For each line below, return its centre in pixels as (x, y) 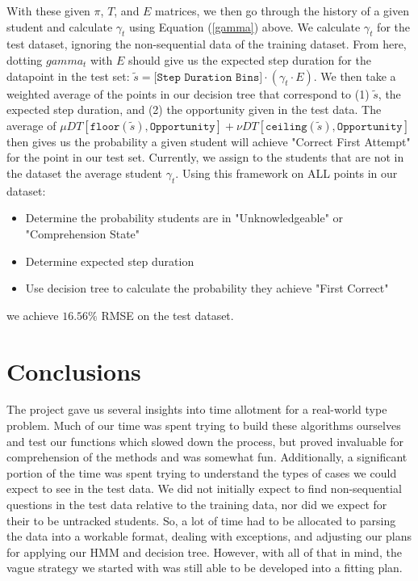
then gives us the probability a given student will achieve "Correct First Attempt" (209, 141)
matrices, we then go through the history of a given (282, 11)
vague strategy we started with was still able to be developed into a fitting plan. (205, 568)
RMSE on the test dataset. (167, 315)
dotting (25, 59)
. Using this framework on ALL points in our (286, 173)
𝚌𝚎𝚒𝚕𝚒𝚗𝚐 (286, 126)
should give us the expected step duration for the (250, 59)
